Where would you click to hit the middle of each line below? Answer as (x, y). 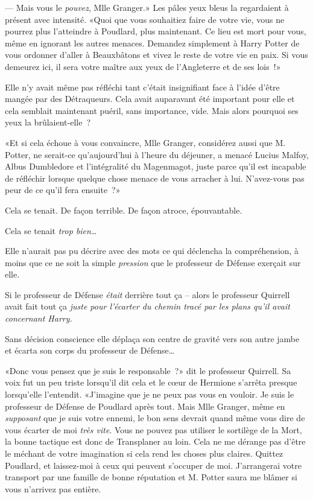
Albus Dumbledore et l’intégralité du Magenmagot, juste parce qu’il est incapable (156, 166)
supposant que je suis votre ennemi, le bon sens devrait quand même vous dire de (155, 418)
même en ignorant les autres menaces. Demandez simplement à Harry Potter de (152, 43)
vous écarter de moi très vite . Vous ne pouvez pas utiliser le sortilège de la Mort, (153, 429)
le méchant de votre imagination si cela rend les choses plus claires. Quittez (144, 453)
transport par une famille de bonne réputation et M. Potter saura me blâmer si (151, 477)
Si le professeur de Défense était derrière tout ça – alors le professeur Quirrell (147, 294)
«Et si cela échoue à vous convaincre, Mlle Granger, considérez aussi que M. (145, 142)
